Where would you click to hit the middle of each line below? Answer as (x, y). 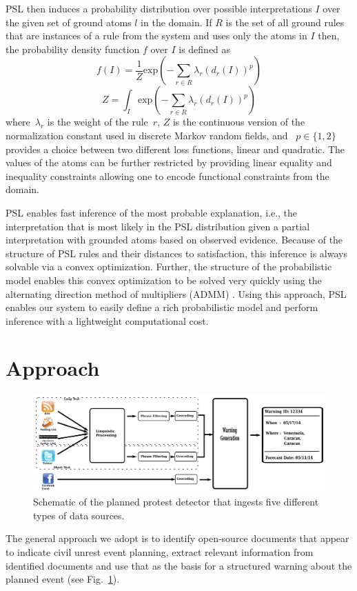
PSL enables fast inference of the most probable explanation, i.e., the (152, 212)
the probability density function (73, 49)
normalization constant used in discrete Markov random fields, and (147, 135)
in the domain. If (176, 22)
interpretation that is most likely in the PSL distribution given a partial (158, 226)
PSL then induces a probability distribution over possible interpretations (159, 8)
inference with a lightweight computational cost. (107, 320)
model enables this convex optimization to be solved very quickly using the (164, 280)
